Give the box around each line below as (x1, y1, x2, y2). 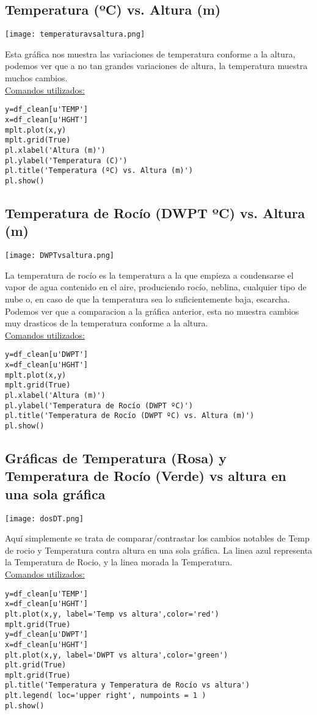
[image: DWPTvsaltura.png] (5, 251, 114, 260)
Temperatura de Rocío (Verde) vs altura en (5, 466, 286, 485)
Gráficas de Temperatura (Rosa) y (5, 448, 227, 467)
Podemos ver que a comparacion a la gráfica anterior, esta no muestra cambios (5, 304, 299, 317)
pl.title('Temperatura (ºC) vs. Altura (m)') (5, 166, 193, 175)
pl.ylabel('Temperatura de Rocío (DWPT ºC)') (5, 401, 193, 410)
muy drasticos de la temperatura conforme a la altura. (5, 317, 208, 329)
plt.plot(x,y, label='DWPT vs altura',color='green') (5, 650, 228, 659)
